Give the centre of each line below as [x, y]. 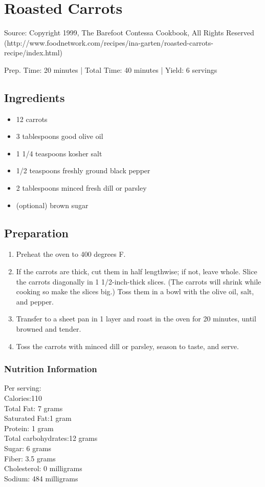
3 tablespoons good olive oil [60, 136]
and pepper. [35, 301]
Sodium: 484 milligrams [41, 478]
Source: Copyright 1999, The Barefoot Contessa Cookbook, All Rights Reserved [129, 33]
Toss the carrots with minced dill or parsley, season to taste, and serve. [127, 346]
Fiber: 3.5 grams [30, 458]
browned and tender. [49, 329]
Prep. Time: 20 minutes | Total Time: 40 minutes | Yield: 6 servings [111, 69]
